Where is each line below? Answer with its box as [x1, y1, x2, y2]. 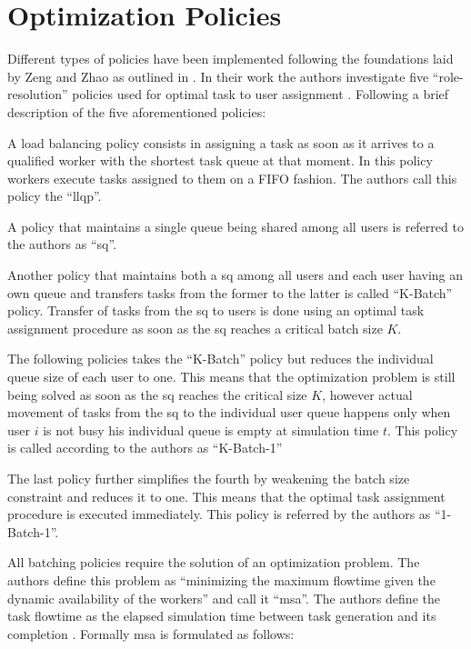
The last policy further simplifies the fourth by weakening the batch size [7, 469, 410, 487]
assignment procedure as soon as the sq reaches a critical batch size [7, 318, 383, 337]
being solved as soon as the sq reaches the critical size [7, 384, 307, 404]
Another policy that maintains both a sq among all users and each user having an [7, 265, 464, 285]
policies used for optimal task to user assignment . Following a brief [72, 85, 449, 104]
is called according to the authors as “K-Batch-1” [7, 438, 283, 457]
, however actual [322, 384, 413, 404]
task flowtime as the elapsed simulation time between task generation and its [7, 606, 436, 625]
